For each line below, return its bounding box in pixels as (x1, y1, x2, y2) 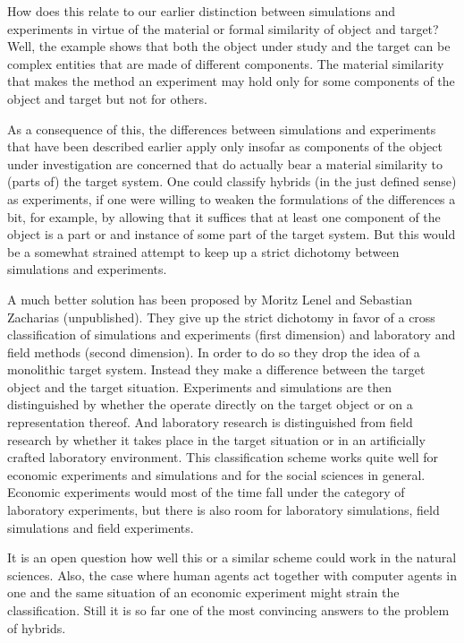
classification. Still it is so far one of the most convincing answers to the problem (7, 601, 450, 619)
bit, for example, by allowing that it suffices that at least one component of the (7, 207, 441, 226)
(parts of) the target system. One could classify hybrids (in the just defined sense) (7, 172, 457, 191)
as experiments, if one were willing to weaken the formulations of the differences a (7, 189, 456, 208)
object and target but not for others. (7, 89, 207, 107)
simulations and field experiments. (7, 518, 194, 536)
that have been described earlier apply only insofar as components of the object (7, 137, 443, 156)
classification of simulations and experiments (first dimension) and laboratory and (7, 325, 456, 344)
